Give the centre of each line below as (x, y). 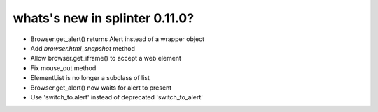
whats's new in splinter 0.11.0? (104, 18)
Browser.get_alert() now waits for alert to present (101, 88)
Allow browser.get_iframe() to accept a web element (106, 58)
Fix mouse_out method (63, 68)
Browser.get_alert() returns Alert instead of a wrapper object (118, 39)
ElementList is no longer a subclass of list (90, 78)
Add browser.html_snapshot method (83, 48)
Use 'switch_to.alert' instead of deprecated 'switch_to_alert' (117, 97)
